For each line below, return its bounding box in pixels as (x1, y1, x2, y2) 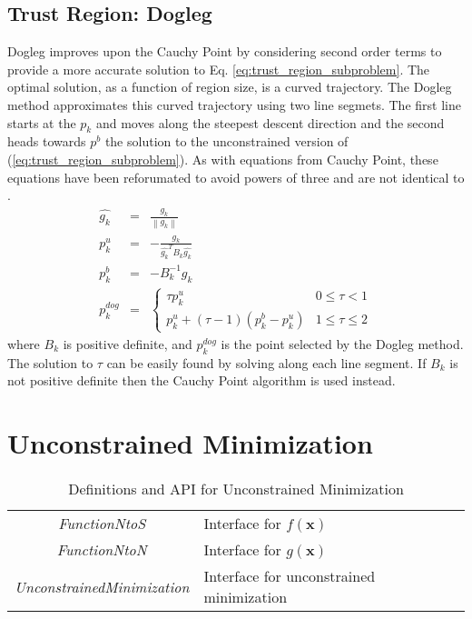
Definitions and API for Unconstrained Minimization (68, 478, 404, 500)
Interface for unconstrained (203, 565, 376, 587)
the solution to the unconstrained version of (104, 132, 349, 151)
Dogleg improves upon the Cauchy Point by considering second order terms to (7, 42, 442, 61)
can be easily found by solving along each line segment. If (106, 353, 427, 372)
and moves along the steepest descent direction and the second (95, 113, 445, 132)
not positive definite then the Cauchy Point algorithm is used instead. (7, 371, 396, 390)
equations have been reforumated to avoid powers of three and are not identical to (7, 167, 465, 186)
